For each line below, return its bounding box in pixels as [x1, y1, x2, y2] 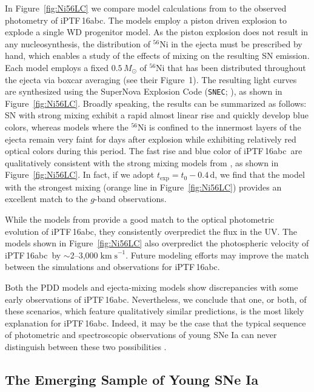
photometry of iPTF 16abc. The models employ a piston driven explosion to [5, 13, 287, 26]
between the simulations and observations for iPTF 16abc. [5, 260, 220, 273]
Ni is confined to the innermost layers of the [137, 121, 301, 133]
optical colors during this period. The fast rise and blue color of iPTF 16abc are [5, 144, 302, 157]
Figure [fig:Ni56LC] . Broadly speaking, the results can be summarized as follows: [5, 96, 307, 109]
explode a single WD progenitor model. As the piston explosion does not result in [5, 25, 309, 38]
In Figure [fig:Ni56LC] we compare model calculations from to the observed [5, 2, 287, 14]
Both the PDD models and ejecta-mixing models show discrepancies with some [5, 280, 298, 293]
